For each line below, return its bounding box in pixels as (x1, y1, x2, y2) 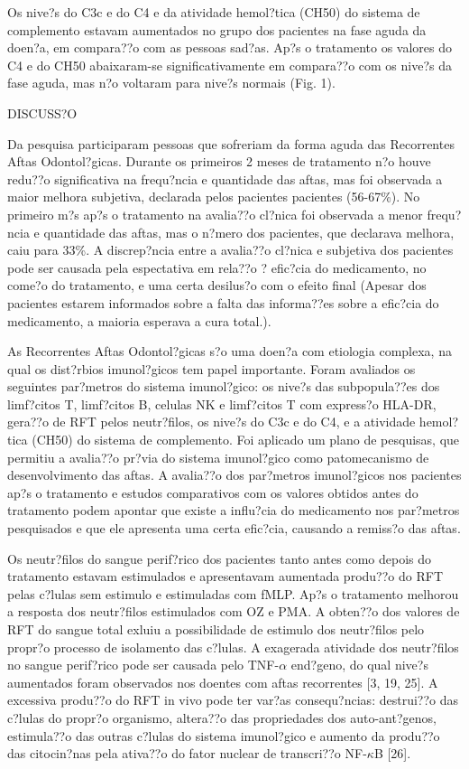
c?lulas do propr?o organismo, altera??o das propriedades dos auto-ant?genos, (7, 708, 437, 727)
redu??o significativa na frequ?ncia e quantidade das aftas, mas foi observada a (7, 169, 443, 188)
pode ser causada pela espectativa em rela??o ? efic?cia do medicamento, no (7, 258, 427, 277)
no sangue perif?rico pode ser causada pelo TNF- (7, 655, 280, 674)
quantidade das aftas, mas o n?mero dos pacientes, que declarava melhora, (43, 222, 455, 241)
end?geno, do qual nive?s (290, 655, 428, 674)
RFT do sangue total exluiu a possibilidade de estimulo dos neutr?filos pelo (7, 620, 425, 638)
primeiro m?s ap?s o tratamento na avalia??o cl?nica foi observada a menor (7, 204, 423, 223)
